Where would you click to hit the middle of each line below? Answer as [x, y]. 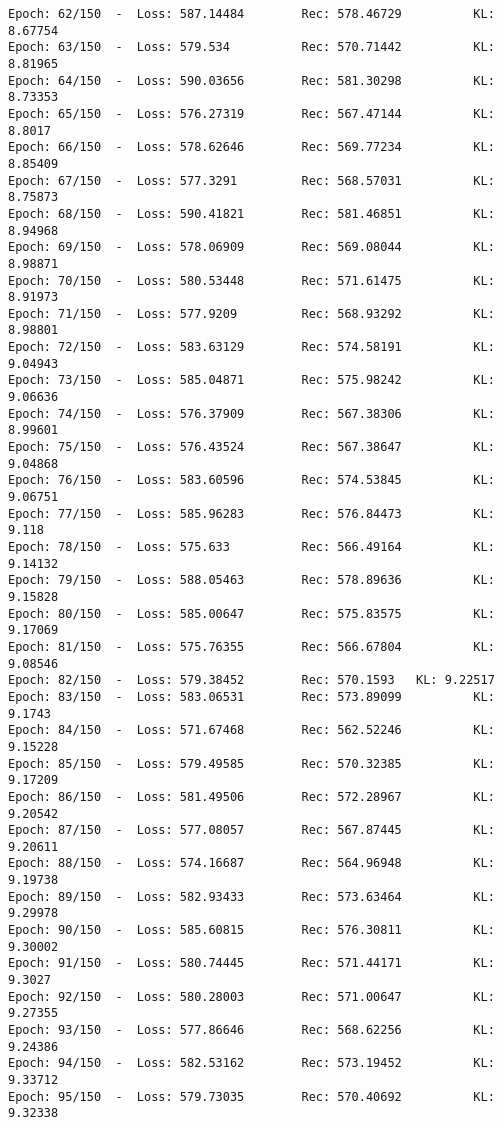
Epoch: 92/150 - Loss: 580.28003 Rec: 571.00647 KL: [251, 996]
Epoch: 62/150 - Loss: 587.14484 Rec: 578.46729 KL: [251, 14]
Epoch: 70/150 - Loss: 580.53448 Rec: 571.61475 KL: [251, 280]
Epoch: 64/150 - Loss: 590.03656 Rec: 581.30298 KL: [251, 80]
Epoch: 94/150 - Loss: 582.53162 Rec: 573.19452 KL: [251, 1063]
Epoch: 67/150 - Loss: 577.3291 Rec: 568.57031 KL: [251, 180]
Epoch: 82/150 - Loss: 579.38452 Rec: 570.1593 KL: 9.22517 [251, 680]
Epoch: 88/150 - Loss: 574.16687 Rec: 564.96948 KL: [251, 863]
